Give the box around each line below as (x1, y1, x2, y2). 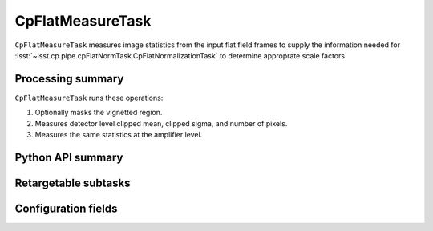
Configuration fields (14, 201, 118, 215)
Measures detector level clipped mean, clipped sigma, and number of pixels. (34, 118, 288, 128)
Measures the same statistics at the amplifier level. (34, 130, 203, 140)
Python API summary (14, 150, 123, 164)
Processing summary (14, 72, 124, 86)
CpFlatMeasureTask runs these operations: (14, 93, 164, 102)
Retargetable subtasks (14, 176, 132, 189)
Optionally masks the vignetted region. (34, 108, 163, 117)
